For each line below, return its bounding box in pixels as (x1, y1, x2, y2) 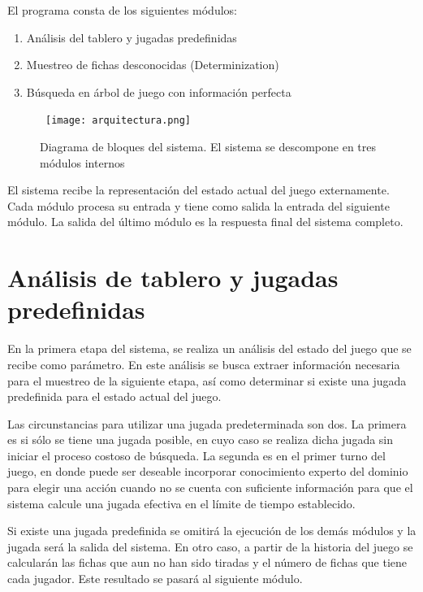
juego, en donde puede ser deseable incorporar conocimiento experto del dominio (7, 463, 408, 480)
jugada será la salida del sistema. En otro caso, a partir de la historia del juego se (7, 538, 413, 555)
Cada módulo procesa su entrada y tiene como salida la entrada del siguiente (7, 197, 390, 214)
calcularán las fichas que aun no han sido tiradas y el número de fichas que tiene (7, 554, 408, 571)
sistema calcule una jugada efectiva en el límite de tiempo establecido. (7, 494, 356, 511)
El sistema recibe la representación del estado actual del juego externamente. (7, 181, 390, 198)
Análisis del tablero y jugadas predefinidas (26, 28, 237, 46)
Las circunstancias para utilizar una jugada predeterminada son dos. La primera (7, 415, 407, 432)
